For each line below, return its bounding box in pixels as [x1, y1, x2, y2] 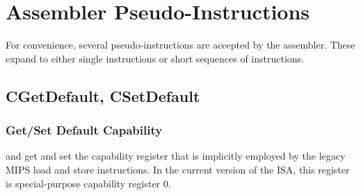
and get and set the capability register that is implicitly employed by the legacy [6, 149, 346, 163]
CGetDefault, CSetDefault [6, 85, 200, 106]
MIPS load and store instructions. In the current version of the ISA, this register [6, 162, 350, 176]
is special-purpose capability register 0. [6, 176, 171, 190]
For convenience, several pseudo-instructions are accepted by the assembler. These [6, 37, 355, 52]
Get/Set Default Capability [6, 121, 163, 139]
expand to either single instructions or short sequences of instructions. [6, 51, 304, 65]
